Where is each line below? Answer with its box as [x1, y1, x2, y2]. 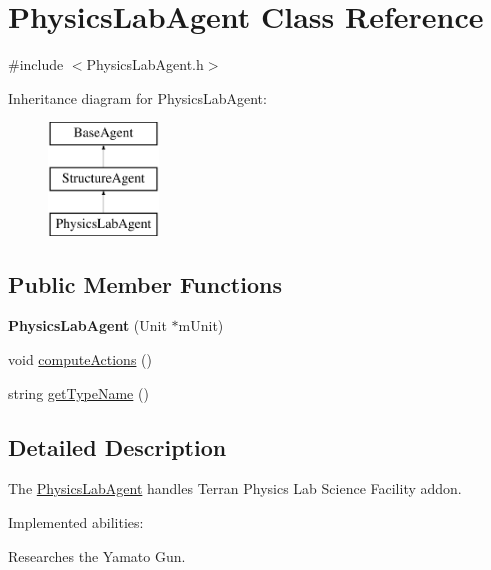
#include [8, 54, 64, 75]
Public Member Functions [8, 268, 282, 299]
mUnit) [178, 315, 224, 336]
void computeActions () [8, 349, 152, 370]
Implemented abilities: [8, 512, 144, 533]
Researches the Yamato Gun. [8, 545, 186, 566]
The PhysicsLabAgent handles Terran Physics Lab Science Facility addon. [8, 478, 462, 499]
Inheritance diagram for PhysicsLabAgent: [8, 87, 267, 108]
